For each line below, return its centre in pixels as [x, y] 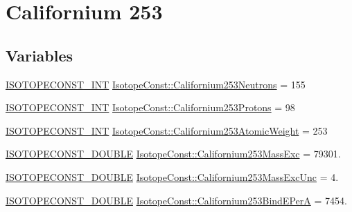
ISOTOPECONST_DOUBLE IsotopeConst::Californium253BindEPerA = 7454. [176, 200]
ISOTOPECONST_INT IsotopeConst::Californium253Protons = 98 [150, 107]
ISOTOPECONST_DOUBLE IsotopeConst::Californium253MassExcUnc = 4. [172, 176]
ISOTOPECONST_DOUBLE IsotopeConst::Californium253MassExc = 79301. [173, 154]
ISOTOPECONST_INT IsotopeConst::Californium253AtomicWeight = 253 [167, 130]
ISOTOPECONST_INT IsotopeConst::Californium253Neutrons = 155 [156, 84]
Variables [39, 55]
